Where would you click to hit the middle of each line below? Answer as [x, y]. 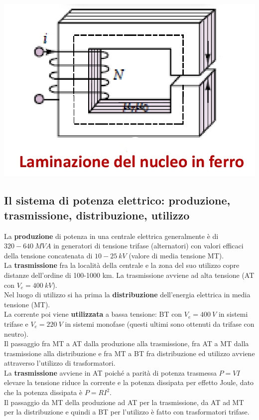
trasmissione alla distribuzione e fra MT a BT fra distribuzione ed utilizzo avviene [129, 353]
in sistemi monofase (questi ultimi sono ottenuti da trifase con [160, 323]
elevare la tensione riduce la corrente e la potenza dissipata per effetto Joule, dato [129, 382]
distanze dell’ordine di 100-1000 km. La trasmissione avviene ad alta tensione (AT [129, 275]
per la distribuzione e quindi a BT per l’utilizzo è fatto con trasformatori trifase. [127, 412]
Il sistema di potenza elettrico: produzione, [117, 200]
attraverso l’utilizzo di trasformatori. [60, 363]
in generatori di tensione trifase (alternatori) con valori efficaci [148, 246]
